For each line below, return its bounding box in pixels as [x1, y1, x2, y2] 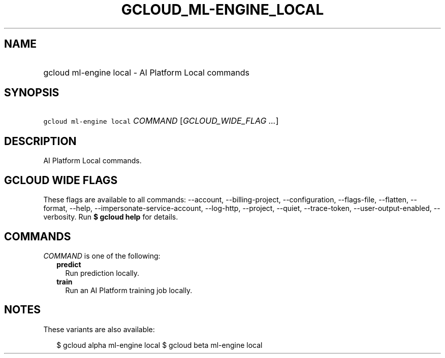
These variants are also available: [43, 325, 155, 334]
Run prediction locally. [65, 268, 140, 277]
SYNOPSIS [4, 86, 59, 99]
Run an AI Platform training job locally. [65, 285, 193, 295]
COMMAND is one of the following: [43, 251, 161, 260]
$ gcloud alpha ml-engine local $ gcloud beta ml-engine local [56, 340, 263, 349]
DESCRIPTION [4, 134, 77, 148]
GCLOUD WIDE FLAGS [4, 173, 118, 187]
